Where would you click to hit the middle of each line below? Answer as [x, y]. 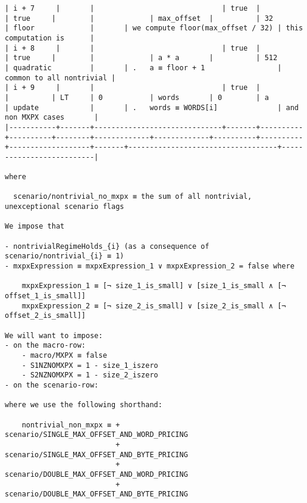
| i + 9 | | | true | [133, 88]
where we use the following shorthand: [84, 405]
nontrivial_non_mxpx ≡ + [71, 425]
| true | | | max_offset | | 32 [139, 18]
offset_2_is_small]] [46, 316]
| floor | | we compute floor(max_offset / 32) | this [154, 28]
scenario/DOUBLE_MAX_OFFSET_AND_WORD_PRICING [96, 474]
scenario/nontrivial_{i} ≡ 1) [65, 256]
